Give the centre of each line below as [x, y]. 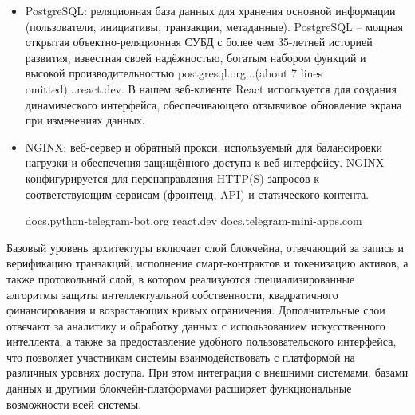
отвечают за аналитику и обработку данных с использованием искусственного [196, 325]
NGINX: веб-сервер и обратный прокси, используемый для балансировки [204, 146]
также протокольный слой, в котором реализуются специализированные [181, 278]
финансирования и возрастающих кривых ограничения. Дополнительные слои [196, 310]
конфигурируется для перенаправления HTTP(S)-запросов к [172, 178]
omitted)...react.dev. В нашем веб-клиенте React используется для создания [211, 88]
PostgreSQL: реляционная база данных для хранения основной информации [210, 10]
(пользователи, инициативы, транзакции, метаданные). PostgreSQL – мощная [214, 26]
